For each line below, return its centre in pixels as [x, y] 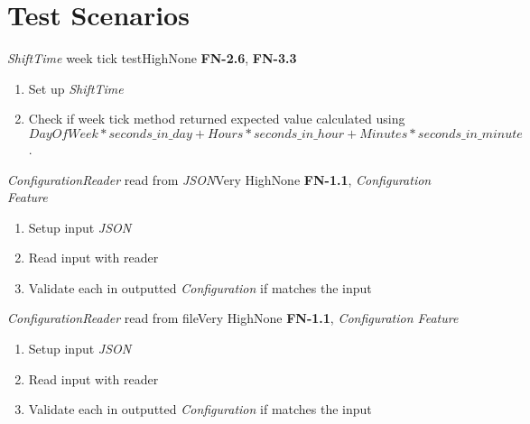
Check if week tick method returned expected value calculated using [217, 119]
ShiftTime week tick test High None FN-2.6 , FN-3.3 [152, 58]
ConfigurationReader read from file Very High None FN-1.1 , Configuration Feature [233, 318]
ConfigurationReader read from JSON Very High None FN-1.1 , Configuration [219, 179]
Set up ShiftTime [76, 88]
